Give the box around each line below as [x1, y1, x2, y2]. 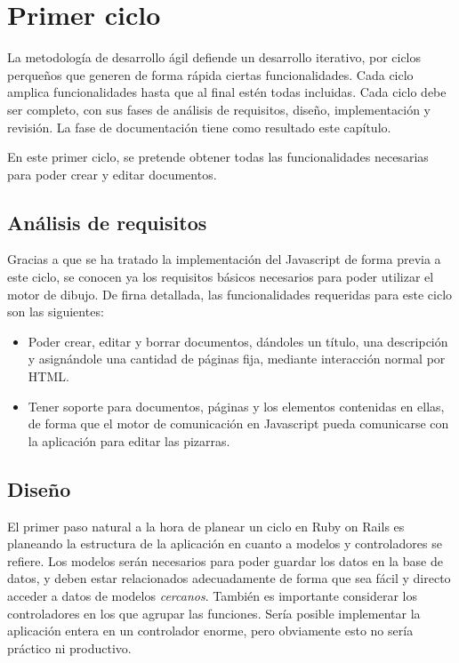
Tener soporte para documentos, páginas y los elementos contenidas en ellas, [28, 396, 445, 415]
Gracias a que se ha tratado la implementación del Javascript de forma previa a [7, 250, 441, 268]
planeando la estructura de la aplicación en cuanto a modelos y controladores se [7, 534, 442, 553]
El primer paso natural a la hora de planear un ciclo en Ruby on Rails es [7, 516, 405, 535]
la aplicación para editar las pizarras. [28, 431, 230, 450]
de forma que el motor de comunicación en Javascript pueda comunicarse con [28, 414, 449, 433]
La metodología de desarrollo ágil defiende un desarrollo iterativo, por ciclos [7, 48, 422, 67]
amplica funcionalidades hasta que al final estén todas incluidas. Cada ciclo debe [7, 83, 447, 101]
